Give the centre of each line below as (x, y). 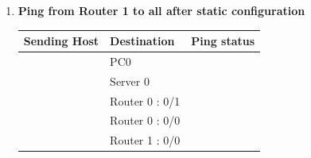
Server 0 (130, 81)
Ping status (223, 41)
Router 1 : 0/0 (145, 140)
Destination (142, 41)
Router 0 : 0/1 (145, 100)
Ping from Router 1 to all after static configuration (161, 10)
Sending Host (61, 41)
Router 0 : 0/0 (145, 120)
